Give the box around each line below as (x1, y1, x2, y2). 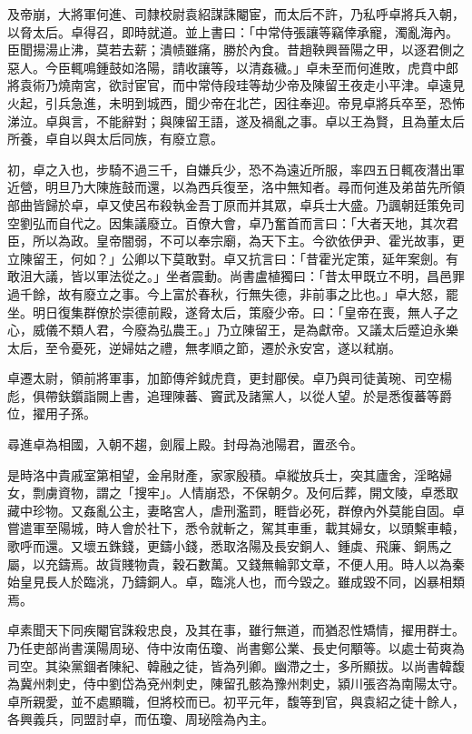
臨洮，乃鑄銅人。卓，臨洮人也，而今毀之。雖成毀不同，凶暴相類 (83, 572, 465, 591)
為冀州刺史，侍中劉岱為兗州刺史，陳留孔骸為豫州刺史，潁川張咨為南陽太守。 (7, 674, 465, 693)
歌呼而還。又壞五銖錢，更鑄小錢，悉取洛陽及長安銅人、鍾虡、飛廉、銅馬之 (7, 537, 452, 556)
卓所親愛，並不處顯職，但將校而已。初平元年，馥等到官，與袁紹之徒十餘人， (7, 691, 465, 710)
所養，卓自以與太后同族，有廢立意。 (7, 129, 223, 148)
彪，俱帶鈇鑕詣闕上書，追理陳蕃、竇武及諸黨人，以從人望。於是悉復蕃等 (7, 386, 439, 405)
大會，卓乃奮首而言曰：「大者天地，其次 (210, 213, 446, 232)
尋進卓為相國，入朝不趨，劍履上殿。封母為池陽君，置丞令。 (7, 435, 363, 454)
